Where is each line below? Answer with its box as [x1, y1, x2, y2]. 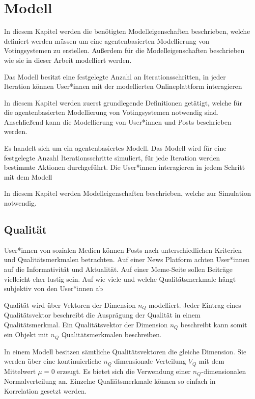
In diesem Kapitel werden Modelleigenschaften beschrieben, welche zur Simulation [4, 188, 251, 198]
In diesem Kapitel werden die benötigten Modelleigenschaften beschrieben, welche [4, 26, 250, 36]
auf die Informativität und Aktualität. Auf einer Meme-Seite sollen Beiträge [4, 264, 233, 274]
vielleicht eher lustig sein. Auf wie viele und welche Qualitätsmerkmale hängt [4, 273, 236, 284]
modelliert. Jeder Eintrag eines [148, 299, 241, 310]
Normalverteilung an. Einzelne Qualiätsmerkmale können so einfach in [4, 376, 216, 386]
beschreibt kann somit [180, 319, 247, 329]
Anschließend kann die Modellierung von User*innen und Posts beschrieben [4, 116, 231, 127]
